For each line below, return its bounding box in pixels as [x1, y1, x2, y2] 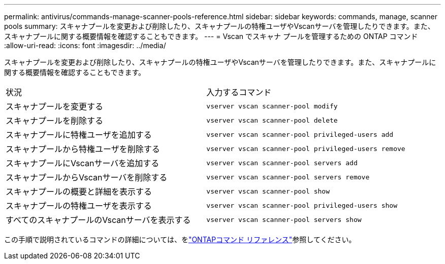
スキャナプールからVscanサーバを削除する [6, 172, 168, 182]
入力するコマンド [206, 87, 272, 97]
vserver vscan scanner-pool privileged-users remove [206, 144, 405, 153]
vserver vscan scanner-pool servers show [206, 215, 362, 223]
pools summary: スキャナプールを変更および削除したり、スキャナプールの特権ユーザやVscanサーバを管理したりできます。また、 [4, 22, 435, 30]
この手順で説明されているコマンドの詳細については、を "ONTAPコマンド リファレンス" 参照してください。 [4, 235, 356, 244]
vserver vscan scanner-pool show [206, 187, 330, 195]
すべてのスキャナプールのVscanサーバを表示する [6, 215, 191, 225]
